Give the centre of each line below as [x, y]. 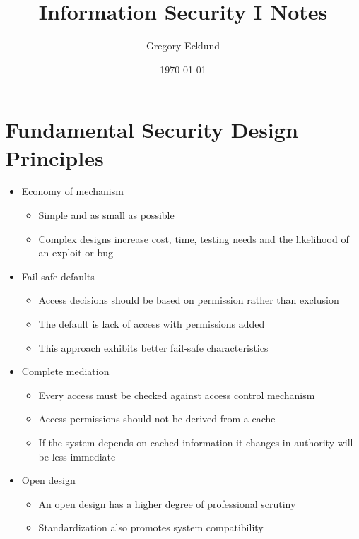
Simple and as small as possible [106, 215]
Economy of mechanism [72, 191]
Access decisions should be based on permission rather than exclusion [189, 300]
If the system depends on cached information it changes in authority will [196, 442]
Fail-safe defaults [58, 276]
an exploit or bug [76, 253]
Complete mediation [65, 371]
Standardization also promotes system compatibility [151, 527]
